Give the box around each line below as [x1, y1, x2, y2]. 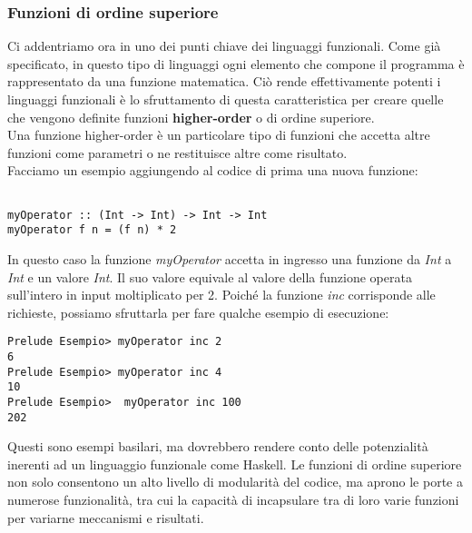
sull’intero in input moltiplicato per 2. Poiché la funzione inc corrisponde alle [7, 285, 436, 304]
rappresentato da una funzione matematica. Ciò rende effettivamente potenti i [7, 72, 441, 91]
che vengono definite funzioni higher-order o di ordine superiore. [7, 107, 375, 126]
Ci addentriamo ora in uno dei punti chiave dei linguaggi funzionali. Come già [7, 36, 441, 55]
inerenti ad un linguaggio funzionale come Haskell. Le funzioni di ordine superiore [7, 454, 462, 473]
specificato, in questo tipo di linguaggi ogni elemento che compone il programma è [7, 54, 465, 73]
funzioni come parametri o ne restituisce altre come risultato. [7, 143, 348, 162]
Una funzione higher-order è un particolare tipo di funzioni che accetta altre [7, 125, 430, 144]
